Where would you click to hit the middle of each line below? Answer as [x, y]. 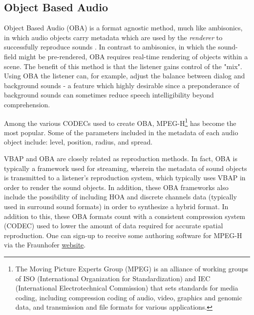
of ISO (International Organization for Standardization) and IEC [113, 278]
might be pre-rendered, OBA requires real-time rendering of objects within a [133, 56]
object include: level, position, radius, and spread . [78, 142]
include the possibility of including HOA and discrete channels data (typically [120, 197]
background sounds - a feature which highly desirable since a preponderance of [122, 85]
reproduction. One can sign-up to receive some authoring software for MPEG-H [123, 235]
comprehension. [27, 104]
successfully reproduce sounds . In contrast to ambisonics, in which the [110, 47]
